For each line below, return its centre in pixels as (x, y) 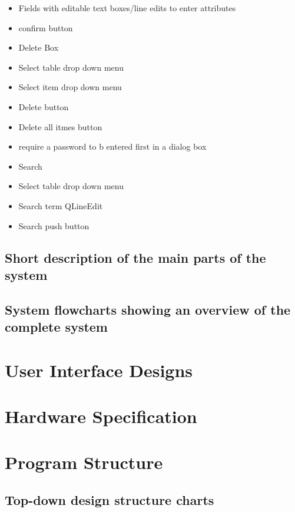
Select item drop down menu (70, 87)
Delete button (44, 106)
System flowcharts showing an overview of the (148, 309)
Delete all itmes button (60, 126)
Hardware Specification (101, 416)
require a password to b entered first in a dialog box (112, 146)
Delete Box (39, 47)
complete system (56, 327)
